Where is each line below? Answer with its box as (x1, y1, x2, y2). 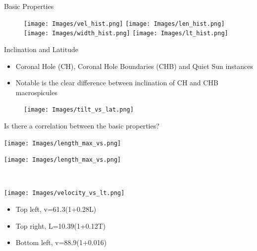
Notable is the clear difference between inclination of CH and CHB (15, 77, 218, 88)
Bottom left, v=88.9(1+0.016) (15, 237, 107, 248)
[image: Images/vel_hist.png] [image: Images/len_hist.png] (24, 20, 225, 27)
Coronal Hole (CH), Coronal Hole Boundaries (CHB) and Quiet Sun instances (15, 61, 253, 71)
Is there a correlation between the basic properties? (4, 120, 159, 130)
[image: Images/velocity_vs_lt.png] (4, 189, 125, 197)
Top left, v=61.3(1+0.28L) (15, 204, 97, 214)
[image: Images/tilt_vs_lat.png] (24, 106, 134, 114)
